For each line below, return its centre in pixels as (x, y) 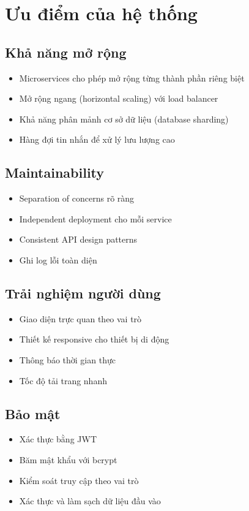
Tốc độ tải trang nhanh (63, 380)
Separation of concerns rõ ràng (77, 198)
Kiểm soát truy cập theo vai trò (79, 480)
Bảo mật (33, 413)
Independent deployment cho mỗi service (95, 218)
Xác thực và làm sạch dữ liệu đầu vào (90, 501)
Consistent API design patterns (78, 239)
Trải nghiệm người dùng (83, 293)
